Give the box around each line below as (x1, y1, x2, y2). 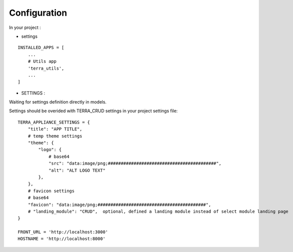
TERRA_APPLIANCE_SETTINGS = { (18, 119, 90, 125)
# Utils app (27, 59, 57, 64)
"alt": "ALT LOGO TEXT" (48, 167, 106, 173)
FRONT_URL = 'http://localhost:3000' (18, 229, 109, 235)
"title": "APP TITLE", (27, 126, 83, 132)
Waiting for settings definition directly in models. (9, 99, 107, 105)
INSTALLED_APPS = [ (18, 45, 65, 50)
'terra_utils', (27, 65, 65, 71)
